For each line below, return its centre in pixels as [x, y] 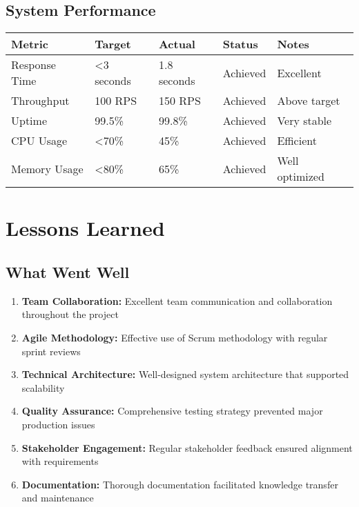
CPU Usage [39, 141]
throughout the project [70, 314]
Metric [30, 44]
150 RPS [179, 101]
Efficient [297, 141]
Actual [177, 44]
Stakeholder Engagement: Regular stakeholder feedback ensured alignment [187, 447]
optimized [301, 177]
